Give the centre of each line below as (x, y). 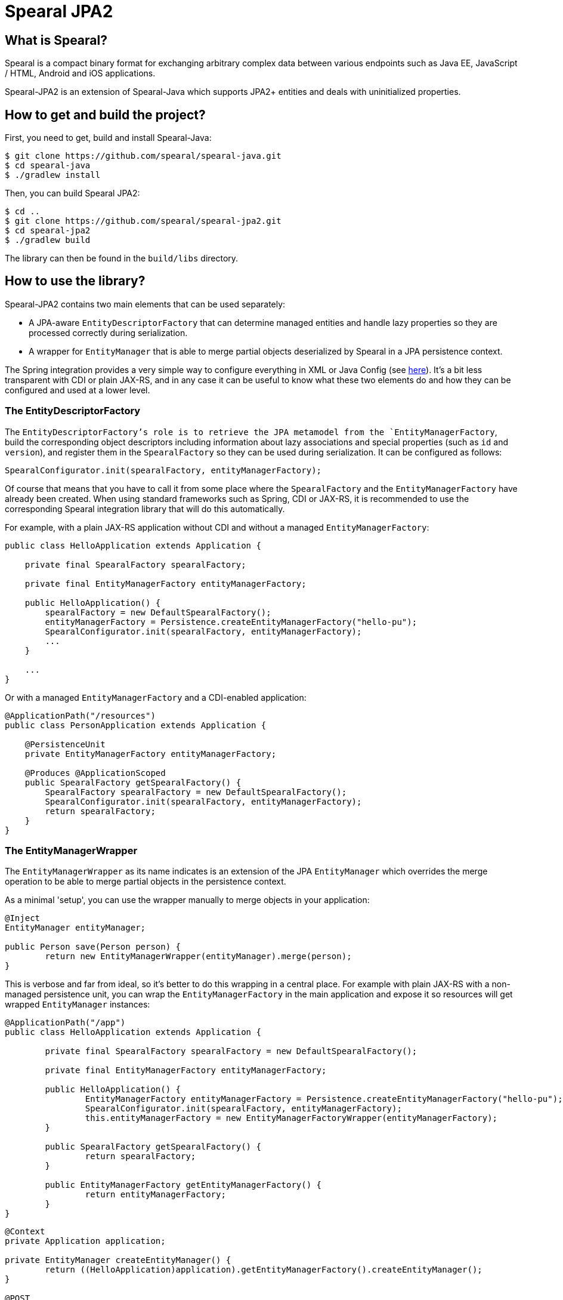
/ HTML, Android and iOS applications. (80, 73)
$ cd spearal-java (48, 166)
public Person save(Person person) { (93, 947)
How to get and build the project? (105, 115)
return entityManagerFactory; (155, 1195)
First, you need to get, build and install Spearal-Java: (108, 138)
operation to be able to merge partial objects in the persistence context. (146, 882)
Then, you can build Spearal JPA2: (72, 193)
